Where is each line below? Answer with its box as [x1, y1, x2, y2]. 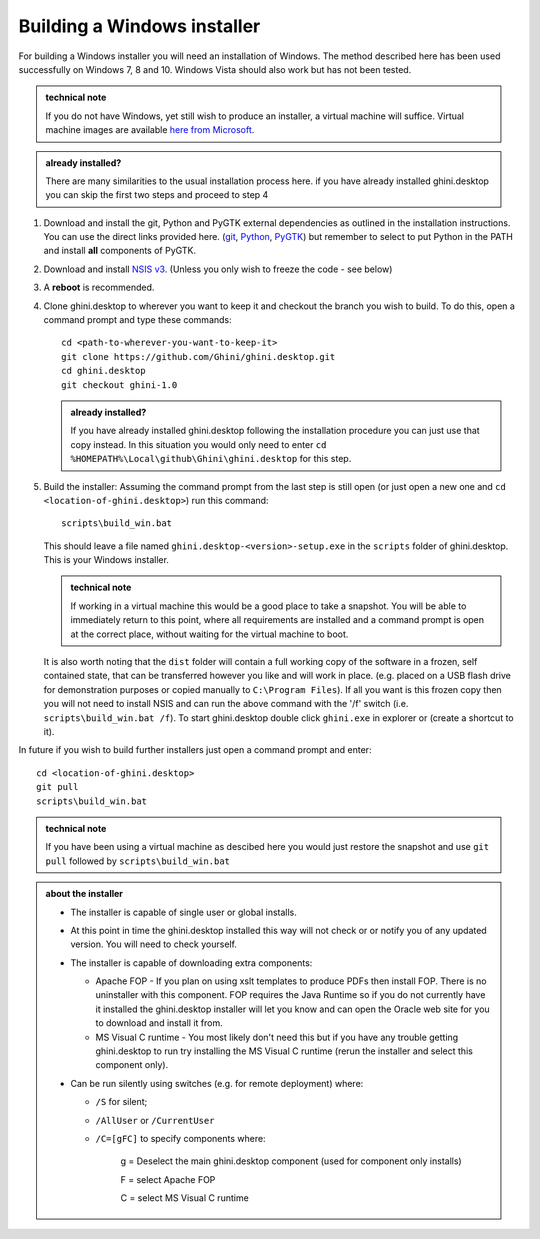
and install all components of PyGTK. [43, 245, 197, 257]
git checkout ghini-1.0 [61, 379, 178, 390]
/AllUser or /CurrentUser [95, 1114, 215, 1126]
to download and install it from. [95, 1017, 224, 1029]
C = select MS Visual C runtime [120, 1192, 249, 1204]
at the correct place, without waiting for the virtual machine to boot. [70, 628, 349, 640]
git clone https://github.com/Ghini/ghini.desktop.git [61, 351, 336, 362]
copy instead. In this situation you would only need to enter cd [70, 438, 327, 450]
